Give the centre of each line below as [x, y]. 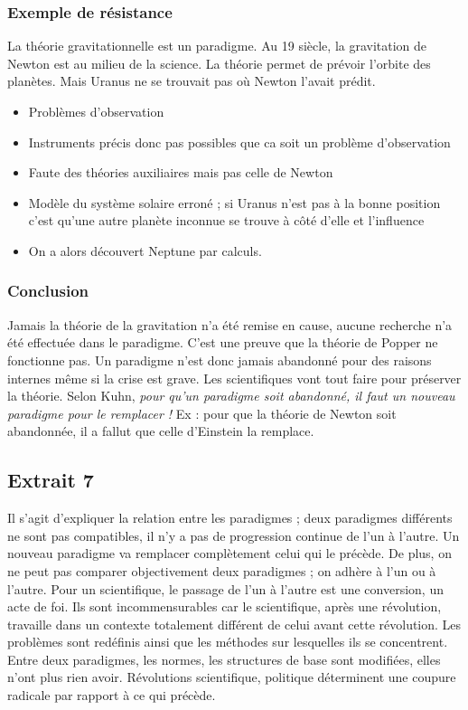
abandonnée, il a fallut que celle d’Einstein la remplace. [161, 431]
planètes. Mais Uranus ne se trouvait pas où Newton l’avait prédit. [192, 81]
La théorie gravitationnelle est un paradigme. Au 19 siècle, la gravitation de [217, 46]
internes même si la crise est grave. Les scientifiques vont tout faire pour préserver [234, 378]
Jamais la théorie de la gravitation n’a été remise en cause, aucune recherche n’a [230, 324]
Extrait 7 [51, 480]
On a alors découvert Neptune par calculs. [145, 250]
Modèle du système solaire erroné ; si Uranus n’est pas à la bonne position [234, 202]
